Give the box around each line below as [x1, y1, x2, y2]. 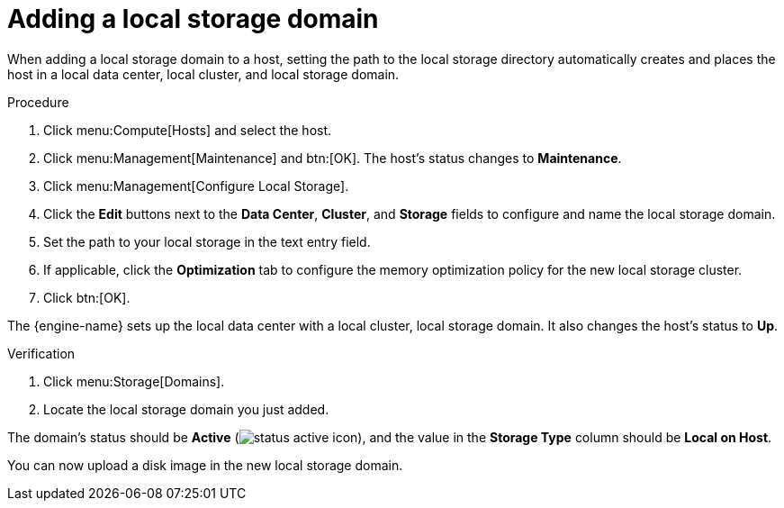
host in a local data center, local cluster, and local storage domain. [7, 66, 400, 82]
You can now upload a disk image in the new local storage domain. [7, 457, 403, 473]
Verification [7, 345, 76, 361]
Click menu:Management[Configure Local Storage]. [43, 177, 349, 194]
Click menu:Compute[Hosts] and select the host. [43, 122, 332, 138]
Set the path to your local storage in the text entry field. [43, 233, 371, 249]
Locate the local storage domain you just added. [43, 401, 329, 417]
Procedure [7, 94, 69, 110]
